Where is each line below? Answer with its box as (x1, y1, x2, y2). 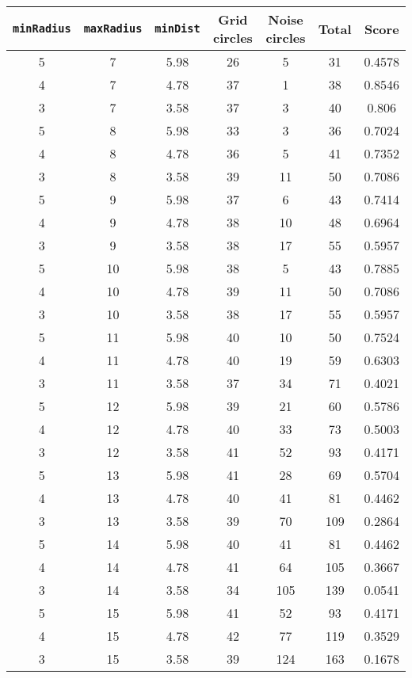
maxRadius (83, 22, 143, 35)
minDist (154, 22, 200, 35)
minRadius (13, 22, 71, 35)
